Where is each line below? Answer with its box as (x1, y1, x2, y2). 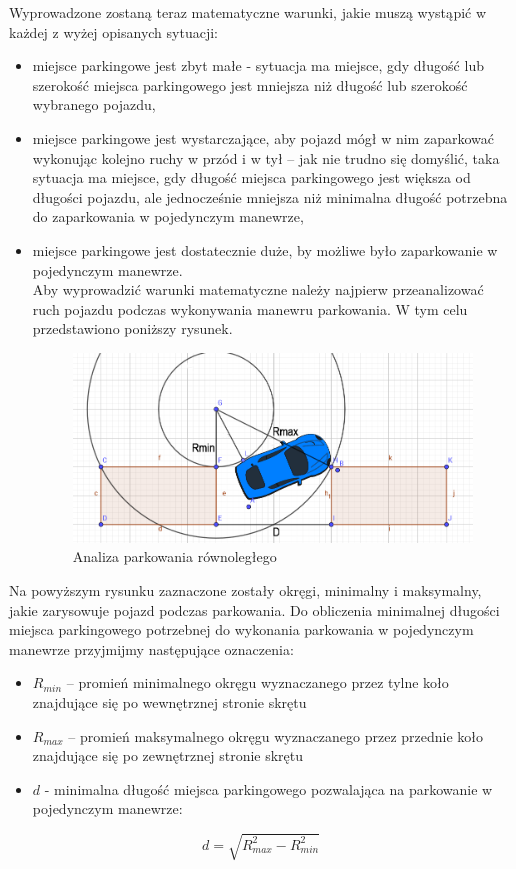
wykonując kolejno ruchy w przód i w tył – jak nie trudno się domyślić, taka (32, 147, 500, 168)
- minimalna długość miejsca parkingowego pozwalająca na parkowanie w (44, 778, 493, 799)
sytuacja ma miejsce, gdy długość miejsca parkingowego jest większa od (32, 167, 471, 188)
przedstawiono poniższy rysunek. (32, 318, 233, 339)
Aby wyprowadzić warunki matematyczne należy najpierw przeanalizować (32, 279, 484, 300)
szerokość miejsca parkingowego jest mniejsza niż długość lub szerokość (32, 74, 468, 95)
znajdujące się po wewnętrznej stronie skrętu (32, 691, 307, 712)
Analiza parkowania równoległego (72, 546, 277, 567)
